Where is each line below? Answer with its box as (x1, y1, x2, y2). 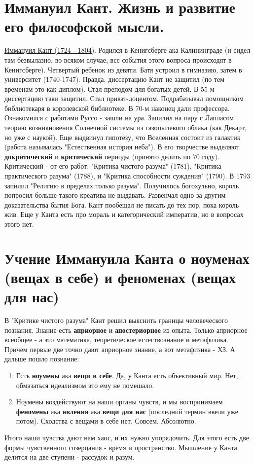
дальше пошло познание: (4, 354, 79, 364)
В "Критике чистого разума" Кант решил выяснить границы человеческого (4, 315, 228, 325)
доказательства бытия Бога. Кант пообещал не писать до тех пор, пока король (4, 199, 239, 210)
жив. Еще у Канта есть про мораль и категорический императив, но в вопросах (4, 209, 244, 219)
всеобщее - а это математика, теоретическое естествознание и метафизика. (4, 334, 228, 345)
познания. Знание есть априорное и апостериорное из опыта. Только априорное (4, 324, 248, 335)
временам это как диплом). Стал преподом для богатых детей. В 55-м (4, 83, 215, 94)
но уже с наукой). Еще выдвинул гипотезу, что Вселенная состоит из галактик (4, 132, 241, 142)
